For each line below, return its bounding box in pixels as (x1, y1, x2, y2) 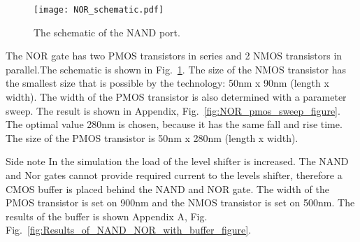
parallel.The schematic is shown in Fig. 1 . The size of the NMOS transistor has (6, 62, 346, 76)
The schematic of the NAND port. (34, 24, 180, 39)
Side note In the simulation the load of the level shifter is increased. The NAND (6, 154, 349, 169)
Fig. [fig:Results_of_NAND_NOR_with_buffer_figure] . (6, 222, 252, 237)
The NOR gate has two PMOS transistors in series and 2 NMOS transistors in (6, 48, 343, 63)
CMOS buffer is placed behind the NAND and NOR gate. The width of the (6, 181, 329, 196)
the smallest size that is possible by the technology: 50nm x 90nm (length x (6, 76, 329, 90)
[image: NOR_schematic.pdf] (34, 5, 164, 15)
